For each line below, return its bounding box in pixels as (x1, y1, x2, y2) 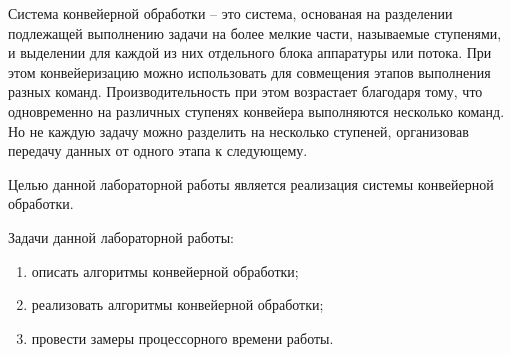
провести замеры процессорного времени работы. (31, 327, 334, 348)
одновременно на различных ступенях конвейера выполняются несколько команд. (8, 100, 505, 121)
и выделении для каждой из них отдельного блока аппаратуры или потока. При (8, 42, 492, 63)
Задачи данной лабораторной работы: (8, 226, 234, 247)
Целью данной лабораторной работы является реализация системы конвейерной (8, 173, 494, 194)
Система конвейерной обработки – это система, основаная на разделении (8, 3, 453, 23)
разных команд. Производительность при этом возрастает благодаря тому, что (8, 81, 483, 102)
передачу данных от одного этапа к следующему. (8, 140, 308, 161)
